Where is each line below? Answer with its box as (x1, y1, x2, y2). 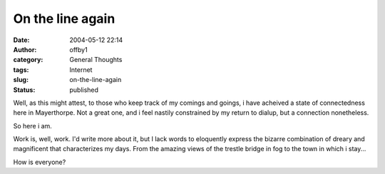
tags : (13, 65, 29, 74)
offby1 (69, 45, 88, 53)
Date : (13, 36, 30, 44)
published (69, 86, 99, 94)
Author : (13, 45, 37, 53)
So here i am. (13, 121, 53, 130)
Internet (69, 65, 93, 74)
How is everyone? (13, 158, 66, 166)
